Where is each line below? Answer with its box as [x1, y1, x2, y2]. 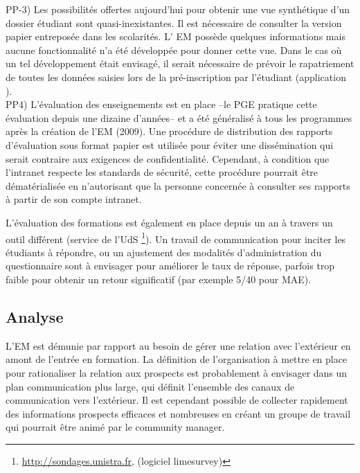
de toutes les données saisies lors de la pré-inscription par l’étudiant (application [6, 69, 346, 84]
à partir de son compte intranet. [6, 192, 142, 206]
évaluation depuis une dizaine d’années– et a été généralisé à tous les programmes [6, 110, 352, 125]
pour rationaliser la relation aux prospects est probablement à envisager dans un [6, 365, 348, 380]
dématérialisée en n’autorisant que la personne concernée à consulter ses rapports [6, 178, 350, 193]
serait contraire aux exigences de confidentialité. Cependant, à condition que [6, 151, 330, 166]
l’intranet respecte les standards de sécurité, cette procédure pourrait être [6, 165, 318, 179]
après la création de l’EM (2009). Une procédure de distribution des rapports [6, 124, 333, 139]
